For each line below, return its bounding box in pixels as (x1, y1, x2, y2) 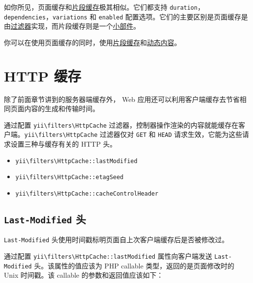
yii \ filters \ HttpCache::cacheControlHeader (15, 190, 159, 198)
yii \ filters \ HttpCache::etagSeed (15, 174, 124, 181)
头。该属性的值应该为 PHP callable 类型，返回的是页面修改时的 (34, 260, 235, 270)
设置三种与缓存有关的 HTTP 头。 (10, 139, 117, 149)
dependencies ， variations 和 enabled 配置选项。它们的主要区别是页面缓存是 (4, 11, 248, 21)
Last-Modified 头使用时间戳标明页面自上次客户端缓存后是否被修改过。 (4, 234, 229, 245)
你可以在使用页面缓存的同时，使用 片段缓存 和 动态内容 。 (4, 37, 181, 47)
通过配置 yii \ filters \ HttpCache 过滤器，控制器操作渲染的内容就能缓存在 (4, 119, 238, 130)
